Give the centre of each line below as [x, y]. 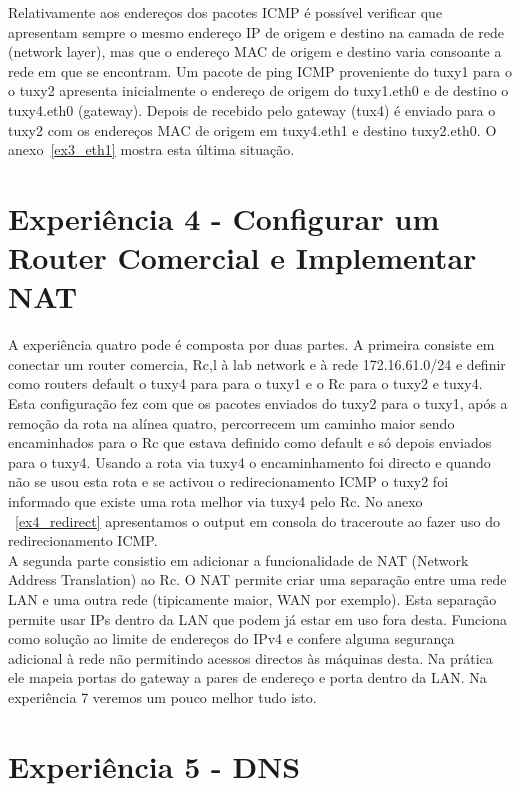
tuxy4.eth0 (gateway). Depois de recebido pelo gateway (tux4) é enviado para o [252, 109]
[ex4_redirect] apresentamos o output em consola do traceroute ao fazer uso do [258, 520]
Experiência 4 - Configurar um [224, 217]
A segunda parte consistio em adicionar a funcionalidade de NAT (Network [238, 559]
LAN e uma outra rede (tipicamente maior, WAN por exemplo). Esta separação [252, 598]
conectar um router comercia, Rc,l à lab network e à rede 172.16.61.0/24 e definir [257, 363]
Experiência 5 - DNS [154, 765]
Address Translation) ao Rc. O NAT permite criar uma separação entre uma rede [257, 579]
